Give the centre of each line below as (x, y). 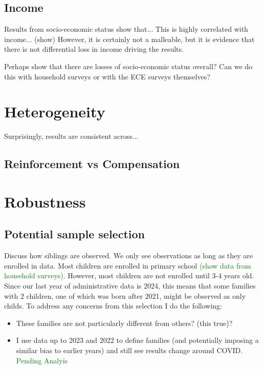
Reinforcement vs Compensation (92, 164)
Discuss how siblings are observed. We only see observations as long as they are (129, 255)
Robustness (45, 201)
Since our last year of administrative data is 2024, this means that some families (130, 286)
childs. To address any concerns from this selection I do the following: (113, 306)
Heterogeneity (55, 111)
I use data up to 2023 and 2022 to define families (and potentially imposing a (137, 340)
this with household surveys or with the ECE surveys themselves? (107, 76)
